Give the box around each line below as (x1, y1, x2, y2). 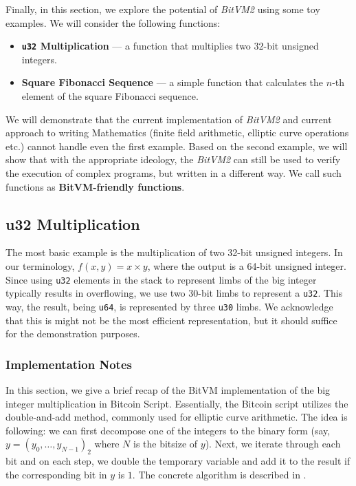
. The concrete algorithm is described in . (132, 467, 307, 481)
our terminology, (5, 258, 75, 273)
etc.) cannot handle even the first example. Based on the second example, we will (5, 138, 348, 153)
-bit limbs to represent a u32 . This (198, 286, 343, 300)
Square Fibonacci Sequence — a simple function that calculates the (21, 75, 324, 89)
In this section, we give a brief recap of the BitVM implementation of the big (5, 382, 331, 397)
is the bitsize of (133, 436, 198, 451)
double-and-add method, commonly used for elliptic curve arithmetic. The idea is (5, 410, 348, 424)
